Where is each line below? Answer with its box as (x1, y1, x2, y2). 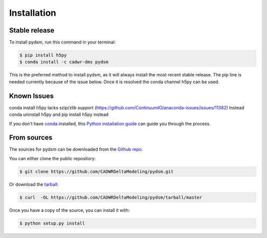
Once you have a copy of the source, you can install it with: (9, 207, 130, 213)
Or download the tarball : (9, 181, 59, 187)
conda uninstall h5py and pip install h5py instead (9, 111, 109, 118)
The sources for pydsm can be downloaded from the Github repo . (9, 146, 143, 152)
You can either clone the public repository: (9, 155, 96, 161)
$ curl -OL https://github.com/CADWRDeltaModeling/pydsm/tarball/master (19, 195, 202, 200)
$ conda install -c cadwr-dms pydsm (19, 59, 109, 65)
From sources (9, 134, 53, 142)
